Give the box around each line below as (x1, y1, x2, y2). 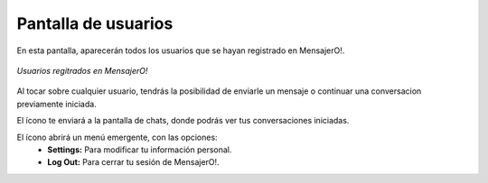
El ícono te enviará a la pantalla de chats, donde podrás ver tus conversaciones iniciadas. (16, 115, 350, 126)
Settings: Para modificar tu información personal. (47, 144, 232, 155)
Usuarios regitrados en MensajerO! (16, 65, 148, 76)
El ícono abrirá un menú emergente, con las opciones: (16, 132, 218, 142)
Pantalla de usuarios (16, 14, 174, 33)
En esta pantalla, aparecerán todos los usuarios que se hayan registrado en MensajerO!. (16, 45, 345, 56)
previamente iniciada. (16, 98, 97, 109)
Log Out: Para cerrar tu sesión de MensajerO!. (47, 157, 221, 168)
